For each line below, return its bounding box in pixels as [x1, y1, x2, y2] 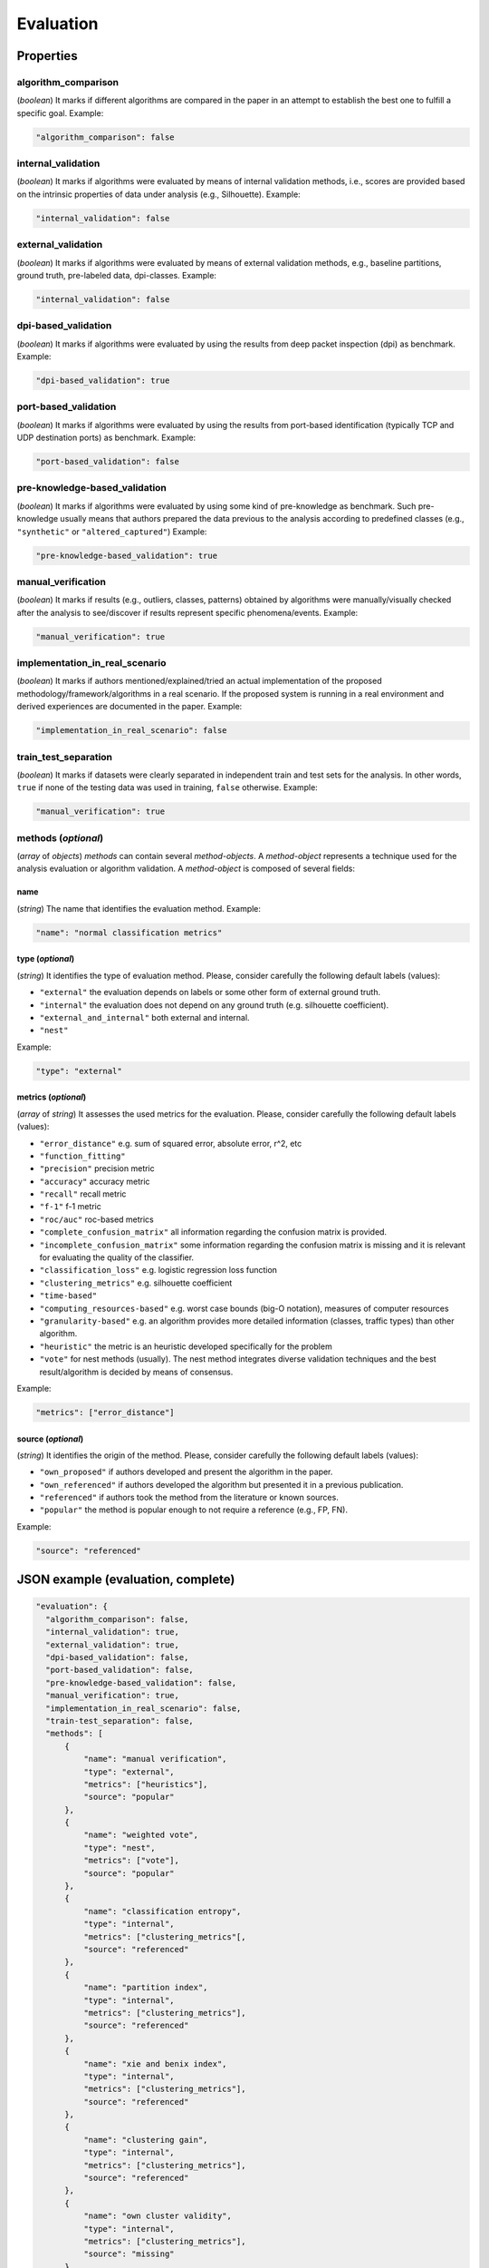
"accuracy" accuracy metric [39, 1176, 150, 1187]
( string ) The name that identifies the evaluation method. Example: [16, 903, 262, 914]
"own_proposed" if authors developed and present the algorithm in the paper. [39, 1466, 333, 1478]
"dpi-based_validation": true [35, 376, 170, 386]
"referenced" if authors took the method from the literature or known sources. [39, 1492, 339, 1503]
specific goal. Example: [16, 107, 104, 118]
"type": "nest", [82, 1843, 156, 1853]
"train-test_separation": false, [45, 1716, 194, 1725]
